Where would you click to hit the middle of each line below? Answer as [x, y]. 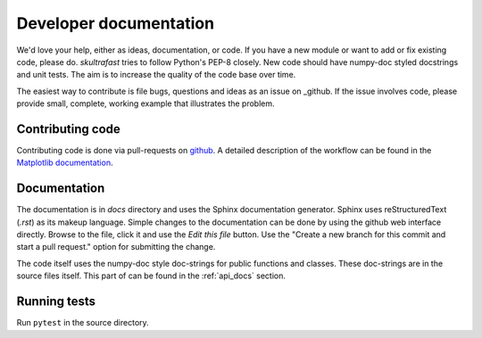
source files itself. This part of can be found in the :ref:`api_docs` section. [151, 276]
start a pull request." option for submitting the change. [116, 247]
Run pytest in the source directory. [83, 323]
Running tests [56, 302]
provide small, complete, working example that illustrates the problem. [146, 103]
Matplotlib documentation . [65, 163]
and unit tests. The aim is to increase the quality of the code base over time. [156, 75]
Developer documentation [115, 23]
